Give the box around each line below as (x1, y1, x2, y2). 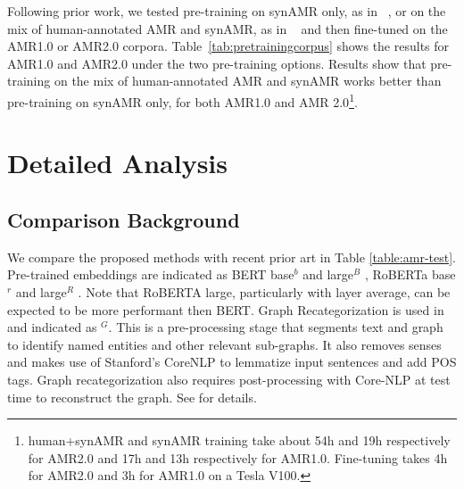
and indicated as (7, 318, 97, 336)
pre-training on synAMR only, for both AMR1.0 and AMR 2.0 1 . (7, 89, 358, 111)
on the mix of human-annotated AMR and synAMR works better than (54, 71, 442, 90)
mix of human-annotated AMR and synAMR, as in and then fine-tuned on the (7, 19, 448, 37)
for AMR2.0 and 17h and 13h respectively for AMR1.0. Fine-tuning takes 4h (28, 448, 448, 467)
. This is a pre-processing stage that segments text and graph (108, 318, 443, 336)
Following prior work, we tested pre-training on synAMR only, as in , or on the (7, 2, 446, 20)
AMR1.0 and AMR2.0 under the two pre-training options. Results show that (7, 54, 427, 72)
